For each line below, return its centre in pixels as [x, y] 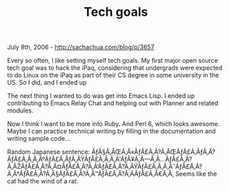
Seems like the [196, 174]
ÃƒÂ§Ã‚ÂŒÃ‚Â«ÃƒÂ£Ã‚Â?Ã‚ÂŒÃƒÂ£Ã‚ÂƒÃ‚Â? [153, 152]
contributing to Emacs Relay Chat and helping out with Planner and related [113, 103]
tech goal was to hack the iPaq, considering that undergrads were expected [115, 68]
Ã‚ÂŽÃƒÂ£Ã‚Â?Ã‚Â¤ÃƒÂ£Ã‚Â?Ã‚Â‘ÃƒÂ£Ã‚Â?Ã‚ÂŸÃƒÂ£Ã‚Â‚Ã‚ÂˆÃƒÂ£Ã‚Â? [105, 167]
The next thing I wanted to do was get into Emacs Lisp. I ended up [101, 96]
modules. [20, 110]
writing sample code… [39, 139]
